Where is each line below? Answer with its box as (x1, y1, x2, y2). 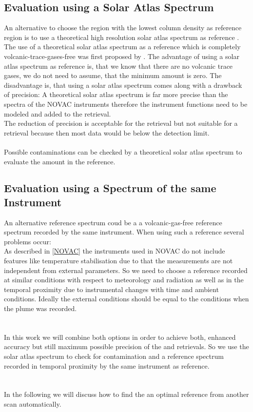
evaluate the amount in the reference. (4, 156, 116, 166)
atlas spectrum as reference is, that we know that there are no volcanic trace (4, 60, 233, 71)
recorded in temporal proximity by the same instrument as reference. (4, 360, 210, 371)
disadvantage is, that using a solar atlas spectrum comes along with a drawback (4, 79, 242, 90)
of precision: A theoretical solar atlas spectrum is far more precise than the (4, 89, 228, 99)
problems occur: (4, 236, 51, 246)
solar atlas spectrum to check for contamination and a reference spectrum (4, 351, 224, 361)
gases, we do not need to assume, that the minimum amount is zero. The (4, 70, 222, 80)
